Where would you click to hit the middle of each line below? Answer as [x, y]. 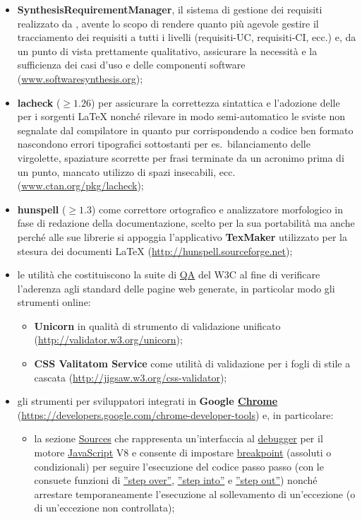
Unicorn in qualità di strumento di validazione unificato [157, 325]
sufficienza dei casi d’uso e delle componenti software [131, 65]
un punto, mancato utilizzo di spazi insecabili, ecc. [126, 171]
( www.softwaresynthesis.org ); [80, 78]
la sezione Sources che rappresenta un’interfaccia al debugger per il [179, 438]
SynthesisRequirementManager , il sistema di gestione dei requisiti [170, 9]
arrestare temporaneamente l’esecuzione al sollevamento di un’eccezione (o [195, 494]
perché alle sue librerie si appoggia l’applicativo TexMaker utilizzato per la [182, 236]
